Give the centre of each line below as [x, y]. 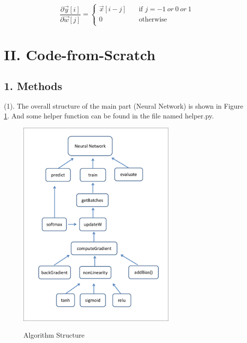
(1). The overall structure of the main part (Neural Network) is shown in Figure [124, 106]
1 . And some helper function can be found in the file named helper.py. [109, 115]
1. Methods [33, 85]
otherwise [153, 19]
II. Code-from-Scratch [80, 54]
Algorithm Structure [54, 334]
